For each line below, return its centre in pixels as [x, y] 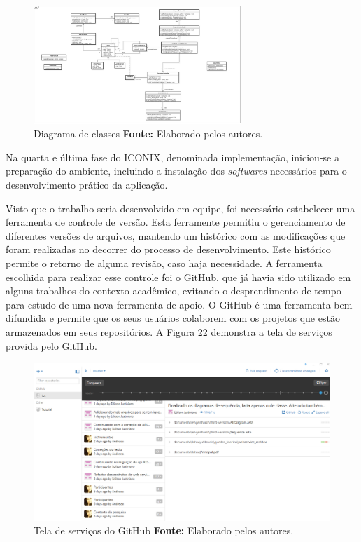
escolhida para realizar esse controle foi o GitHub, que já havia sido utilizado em [178, 277]
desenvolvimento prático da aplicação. [87, 185]
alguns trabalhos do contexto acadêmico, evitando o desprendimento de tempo [174, 291]
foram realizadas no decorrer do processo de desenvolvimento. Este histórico [168, 249]
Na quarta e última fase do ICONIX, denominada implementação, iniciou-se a [172, 157]
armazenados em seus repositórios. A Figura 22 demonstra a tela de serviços [169, 331]
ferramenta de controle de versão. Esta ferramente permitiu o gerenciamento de [176, 222]
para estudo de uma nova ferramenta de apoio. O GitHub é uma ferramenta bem [179, 304]
